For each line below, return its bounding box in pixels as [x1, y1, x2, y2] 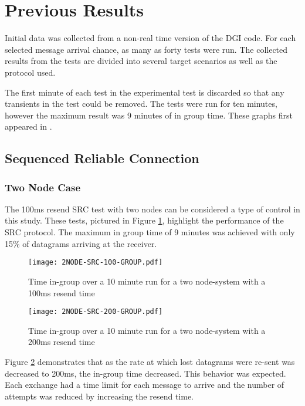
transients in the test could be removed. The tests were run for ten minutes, [5, 97, 277, 110]
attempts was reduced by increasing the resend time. [5, 390, 194, 402]
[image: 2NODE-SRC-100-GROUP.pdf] [28, 258, 163, 267]
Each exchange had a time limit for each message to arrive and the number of [5, 378, 284, 391]
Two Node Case [5, 180, 81, 194]
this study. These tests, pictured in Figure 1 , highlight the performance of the [5, 214, 284, 226]
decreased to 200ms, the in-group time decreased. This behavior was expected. [5, 367, 286, 379]
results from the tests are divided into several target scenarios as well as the [5, 55, 277, 67]
